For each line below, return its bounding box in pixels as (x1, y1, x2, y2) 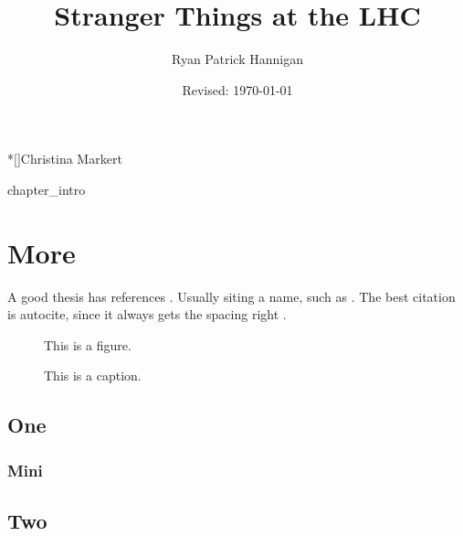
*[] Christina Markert (7, 149, 122, 168)
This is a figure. (44, 335, 132, 354)
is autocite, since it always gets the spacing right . (7, 305, 287, 324)
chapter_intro (7, 179, 86, 198)
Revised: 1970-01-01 (182, 80, 293, 99)
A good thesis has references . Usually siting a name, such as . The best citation (7, 286, 456, 306)
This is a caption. (44, 366, 142, 385)
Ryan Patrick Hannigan (172, 49, 303, 69)
